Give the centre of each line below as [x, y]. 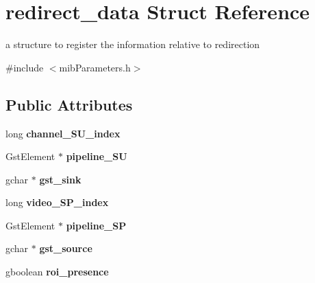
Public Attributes [69, 104]
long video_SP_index [57, 202]
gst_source [66, 248]
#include [25, 67]
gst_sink [60, 179]
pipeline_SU [97, 156]
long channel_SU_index [63, 133]
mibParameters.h [95, 67]
